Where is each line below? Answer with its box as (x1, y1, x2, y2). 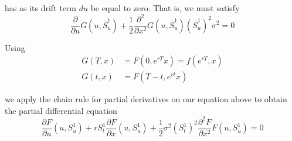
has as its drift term (5, 2, 77, 14)
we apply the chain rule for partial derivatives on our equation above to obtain (5, 93, 287, 105)
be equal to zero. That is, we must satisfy (90, 2, 240, 14)
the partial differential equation (5, 104, 117, 116)
